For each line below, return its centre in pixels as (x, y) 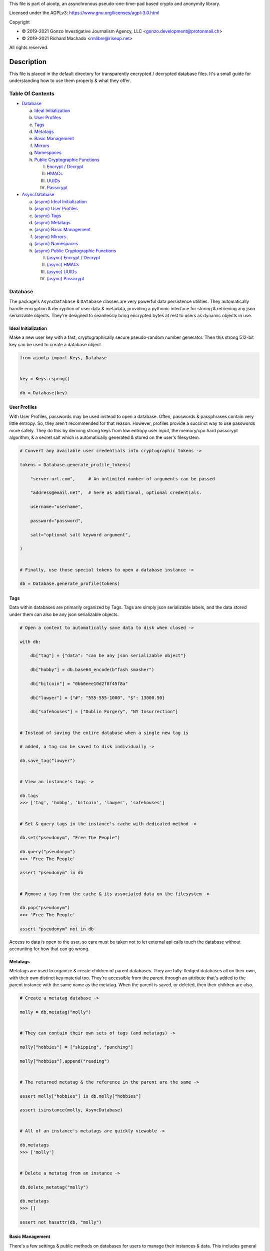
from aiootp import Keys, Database (63, 358)
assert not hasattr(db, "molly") (61, 1222)
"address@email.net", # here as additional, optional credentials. (116, 493)
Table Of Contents (32, 94)
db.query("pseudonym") (47, 852)
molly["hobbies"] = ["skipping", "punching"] (76, 1047)
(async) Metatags (52, 223)
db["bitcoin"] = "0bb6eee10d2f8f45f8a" (79, 684)
